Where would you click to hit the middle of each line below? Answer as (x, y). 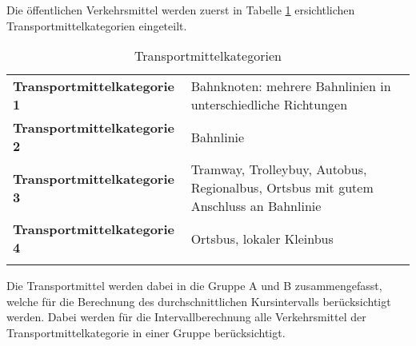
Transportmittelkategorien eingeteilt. (97, 25)
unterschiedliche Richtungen (269, 105)
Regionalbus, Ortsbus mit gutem (282, 188)
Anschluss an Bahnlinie (256, 206)
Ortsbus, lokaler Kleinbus (262, 238)
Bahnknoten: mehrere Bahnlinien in (291, 86)
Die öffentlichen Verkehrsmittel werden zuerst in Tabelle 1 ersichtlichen (181, 10)
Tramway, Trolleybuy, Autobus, (279, 169)
